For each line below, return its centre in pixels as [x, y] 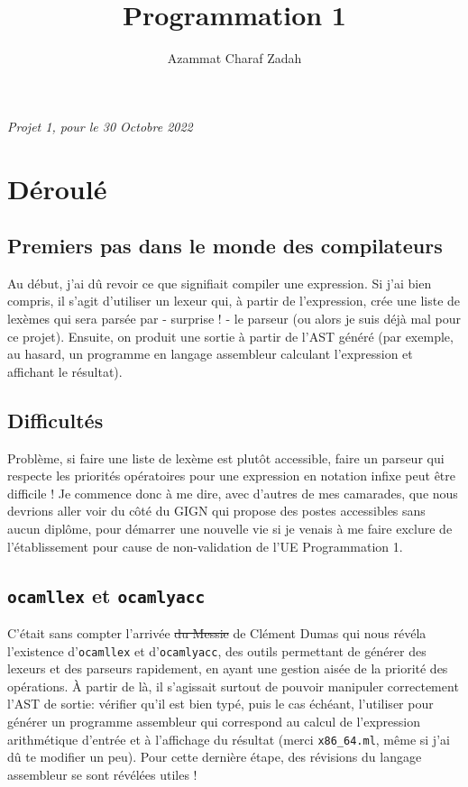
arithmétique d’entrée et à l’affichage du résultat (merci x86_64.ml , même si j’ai [229, 739]
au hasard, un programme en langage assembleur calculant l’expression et [210, 354]
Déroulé [57, 188]
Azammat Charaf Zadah [234, 58]
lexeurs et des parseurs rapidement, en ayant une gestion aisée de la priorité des [228, 668]
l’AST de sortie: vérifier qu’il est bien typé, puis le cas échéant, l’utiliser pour [220, 704]
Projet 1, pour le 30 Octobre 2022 [100, 126]
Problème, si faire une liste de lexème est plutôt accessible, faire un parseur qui [226, 458]
